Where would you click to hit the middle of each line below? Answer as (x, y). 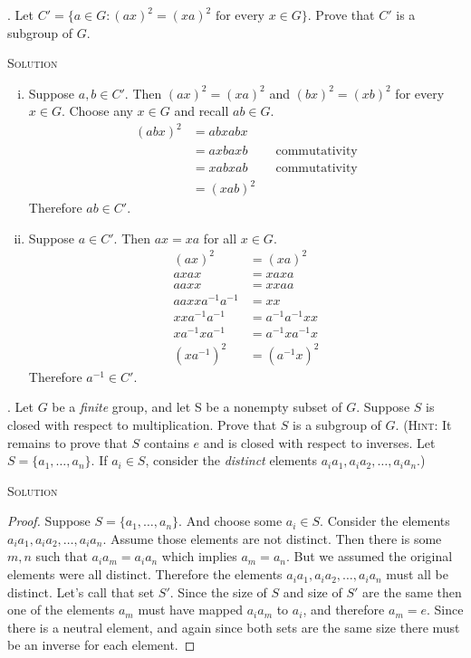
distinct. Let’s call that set (81, 591)
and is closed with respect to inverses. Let (319, 442)
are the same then (412, 591)
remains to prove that (67, 442)
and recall (202, 111)
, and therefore (344, 610)
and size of (312, 591)
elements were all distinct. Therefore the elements (145, 574)
